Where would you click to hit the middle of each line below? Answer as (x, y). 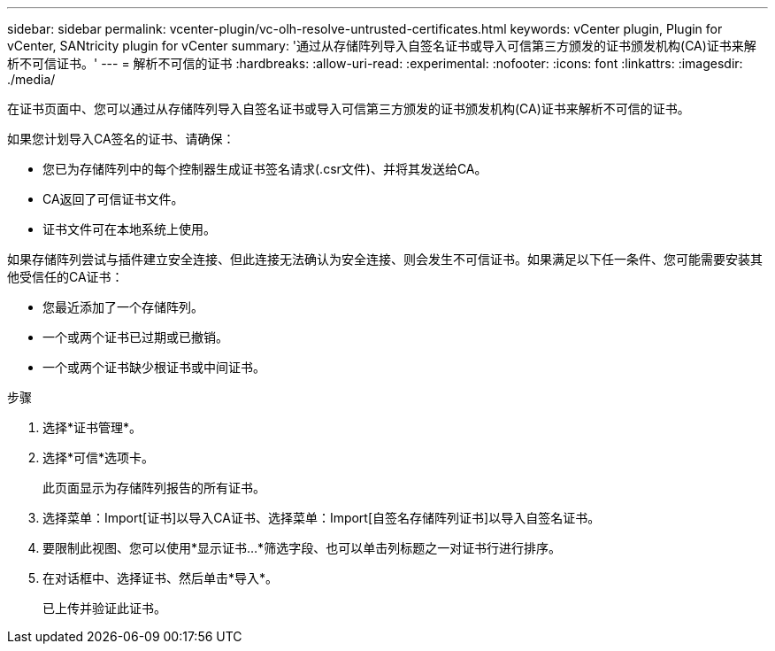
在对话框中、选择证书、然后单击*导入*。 (161, 578)
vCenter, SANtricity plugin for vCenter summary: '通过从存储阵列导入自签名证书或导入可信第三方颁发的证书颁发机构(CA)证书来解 (382, 46)
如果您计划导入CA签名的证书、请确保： (121, 139)
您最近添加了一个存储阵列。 (123, 307)
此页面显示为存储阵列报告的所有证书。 (154, 488)
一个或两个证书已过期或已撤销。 (135, 337)
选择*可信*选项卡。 (99, 457)
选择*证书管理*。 (92, 427)
